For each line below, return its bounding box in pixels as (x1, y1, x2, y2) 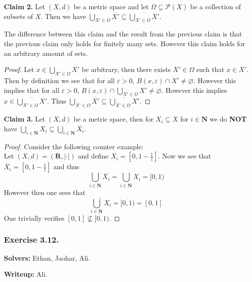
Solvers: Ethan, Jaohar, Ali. (4, 252, 90, 263)
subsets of (4, 11, 33, 21)
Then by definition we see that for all (4, 75, 115, 85)
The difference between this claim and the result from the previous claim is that (4, 29, 242, 39)
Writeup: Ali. (4, 269, 48, 279)
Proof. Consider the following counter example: (4, 141, 144, 151)
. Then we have (40, 11, 86, 21)
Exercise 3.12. (4, 233, 59, 246)
